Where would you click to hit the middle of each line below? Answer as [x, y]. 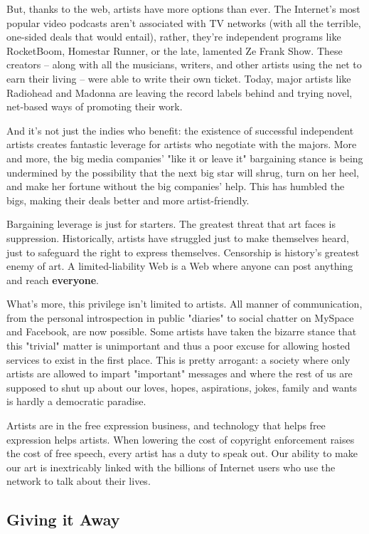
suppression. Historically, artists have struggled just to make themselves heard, [178, 237]
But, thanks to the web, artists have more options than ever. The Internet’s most [183, 9]
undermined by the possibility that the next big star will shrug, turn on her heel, [183, 172]
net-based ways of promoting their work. [95, 106]
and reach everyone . [53, 279]
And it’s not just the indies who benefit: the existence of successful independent [180, 130]
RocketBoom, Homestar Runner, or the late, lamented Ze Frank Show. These [175, 50]
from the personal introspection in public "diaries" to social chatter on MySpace [180, 317]
